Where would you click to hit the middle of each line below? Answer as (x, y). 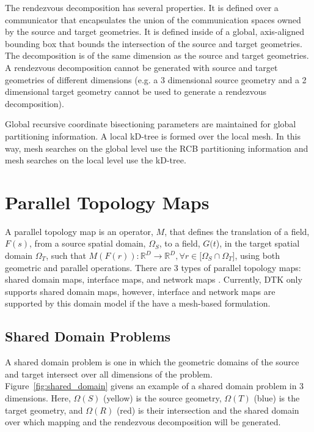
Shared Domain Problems (88, 336)
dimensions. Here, (38, 397)
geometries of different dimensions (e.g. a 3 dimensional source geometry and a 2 (156, 79)
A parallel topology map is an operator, (79, 231)
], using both (256, 255)
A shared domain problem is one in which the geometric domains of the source (152, 362)
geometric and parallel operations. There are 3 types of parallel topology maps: (153, 267)
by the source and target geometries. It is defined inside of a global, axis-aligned (155, 32)
